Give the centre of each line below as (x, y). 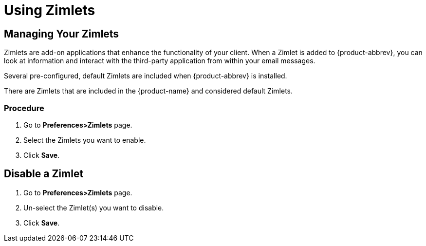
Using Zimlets (50, 10)
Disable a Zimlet (44, 174)
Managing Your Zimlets (62, 34)
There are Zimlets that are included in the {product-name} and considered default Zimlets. (148, 91)
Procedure (24, 108)
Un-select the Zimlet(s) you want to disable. (94, 208)
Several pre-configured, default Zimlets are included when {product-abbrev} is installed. (146, 76)
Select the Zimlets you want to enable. (85, 140)
